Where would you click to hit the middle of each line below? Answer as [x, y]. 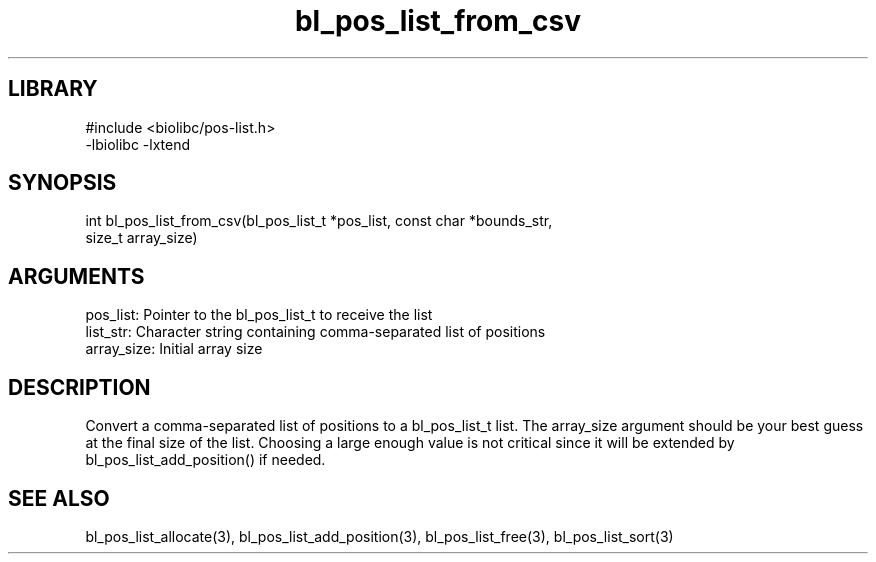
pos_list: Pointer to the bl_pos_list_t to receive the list [259, 315]
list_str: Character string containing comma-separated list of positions [315, 332]
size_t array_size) [141, 238]
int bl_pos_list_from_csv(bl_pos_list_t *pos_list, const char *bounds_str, [319, 221]
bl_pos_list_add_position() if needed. [205, 460]
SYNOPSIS [62, 183]
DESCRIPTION [79, 387]
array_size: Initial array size [174, 349]
